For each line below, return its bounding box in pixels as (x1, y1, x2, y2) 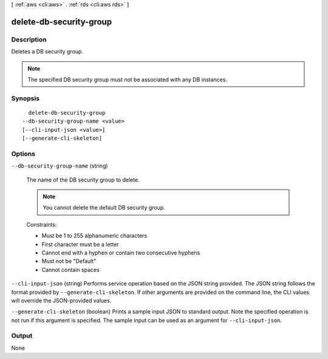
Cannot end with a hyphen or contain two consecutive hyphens (41, 249, 200, 256)
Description (11, 35, 47, 44)
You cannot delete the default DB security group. (43, 204, 165, 211)
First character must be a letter (41, 241, 119, 248)
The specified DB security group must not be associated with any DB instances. (27, 76, 228, 83)
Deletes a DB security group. (11, 48, 83, 55)
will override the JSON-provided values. (11, 296, 112, 304)
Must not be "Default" (41, 258, 97, 265)
